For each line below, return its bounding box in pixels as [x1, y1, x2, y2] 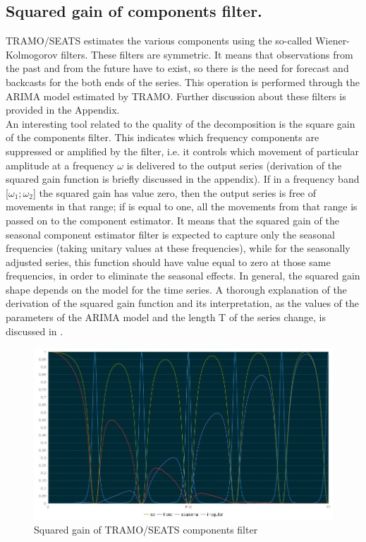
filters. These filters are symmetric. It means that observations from [61, 47, 353, 61]
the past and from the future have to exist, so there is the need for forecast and [6, 61, 349, 76]
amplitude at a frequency [6, 157, 114, 172]
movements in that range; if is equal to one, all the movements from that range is [6, 199, 358, 214]
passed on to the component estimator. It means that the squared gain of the [6, 212, 339, 227]
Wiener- [315, 33, 350, 48]
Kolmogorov [6, 47, 58, 61]
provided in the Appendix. [6, 102, 120, 117]
